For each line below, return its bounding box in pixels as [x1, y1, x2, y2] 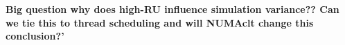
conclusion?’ [6, 29, 64, 43]
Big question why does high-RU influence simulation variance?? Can [6, 2, 339, 16]
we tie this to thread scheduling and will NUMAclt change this [6, 15, 314, 29]
